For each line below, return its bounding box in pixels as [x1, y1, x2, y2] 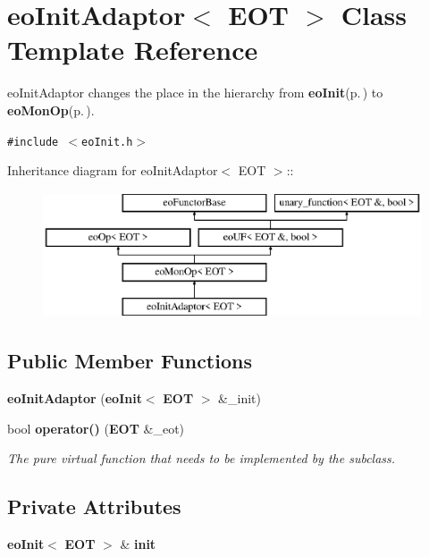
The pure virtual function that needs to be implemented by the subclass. [7, 449, 396, 468]
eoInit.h [81, 135, 133, 148]
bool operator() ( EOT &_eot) [7, 418, 185, 437]
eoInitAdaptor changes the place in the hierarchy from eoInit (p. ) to [7, 83, 383, 102]
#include [7, 135, 59, 148]
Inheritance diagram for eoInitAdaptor [7, 161, 218, 180]
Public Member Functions [7, 347, 252, 375]
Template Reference [7, 31, 258, 68]
